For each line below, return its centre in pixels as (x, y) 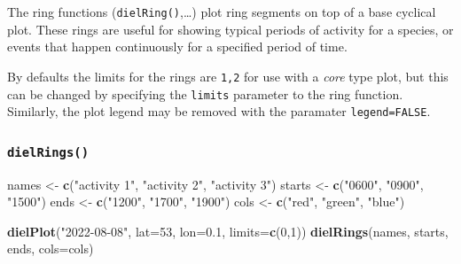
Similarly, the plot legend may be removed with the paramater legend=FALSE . (219, 111)
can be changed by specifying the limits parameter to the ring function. (205, 93)
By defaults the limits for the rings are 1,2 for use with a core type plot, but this (228, 76)
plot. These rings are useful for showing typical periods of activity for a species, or (230, 29)
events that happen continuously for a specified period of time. (177, 47)
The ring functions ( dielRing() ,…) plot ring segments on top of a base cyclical (222, 12)
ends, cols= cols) (51, 248)
